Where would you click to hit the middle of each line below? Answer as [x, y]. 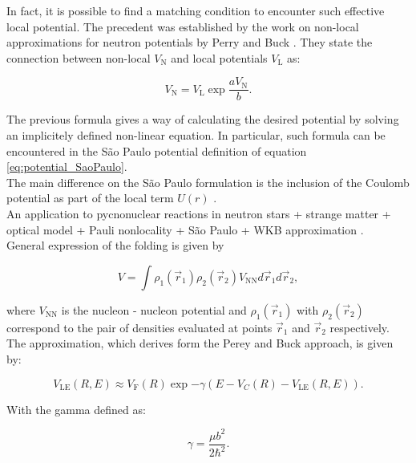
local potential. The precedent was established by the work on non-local [183, 26]
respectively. [359, 327]
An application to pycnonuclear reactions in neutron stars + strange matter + [199, 213]
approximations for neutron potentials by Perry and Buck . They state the [190, 42]
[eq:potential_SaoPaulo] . [67, 167]
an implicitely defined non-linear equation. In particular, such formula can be [196, 135]
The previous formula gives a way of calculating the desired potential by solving [203, 119]
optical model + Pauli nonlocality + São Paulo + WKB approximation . [185, 229]
